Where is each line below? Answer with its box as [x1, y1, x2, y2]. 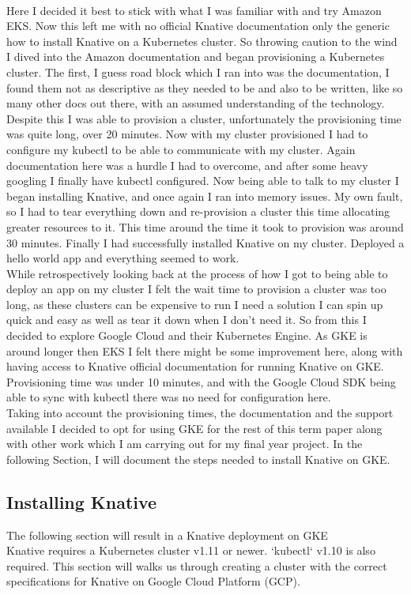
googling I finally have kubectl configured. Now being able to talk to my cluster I [6, 172, 399, 189]
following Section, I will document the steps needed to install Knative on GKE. [6, 450, 390, 467]
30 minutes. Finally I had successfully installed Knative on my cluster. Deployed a [6, 234, 405, 250]
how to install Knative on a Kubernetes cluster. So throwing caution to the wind [6, 32, 398, 49]
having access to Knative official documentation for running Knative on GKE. [6, 358, 384, 375]
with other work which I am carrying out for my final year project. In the [6, 435, 363, 452]
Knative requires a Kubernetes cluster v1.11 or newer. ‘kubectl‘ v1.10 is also [6, 542, 375, 559]
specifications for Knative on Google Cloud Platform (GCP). [6, 573, 300, 589]
